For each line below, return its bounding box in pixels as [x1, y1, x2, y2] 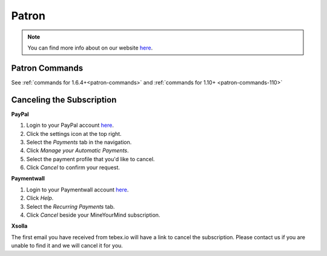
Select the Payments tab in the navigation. [26, 138, 132, 146]
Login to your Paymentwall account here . [26, 186, 129, 193]
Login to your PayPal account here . [26, 121, 114, 129]
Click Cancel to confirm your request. [26, 164, 121, 171]
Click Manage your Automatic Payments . [26, 147, 130, 154]
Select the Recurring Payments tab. [26, 203, 115, 210]
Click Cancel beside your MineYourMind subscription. [26, 211, 160, 219]
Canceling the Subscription [11, 94, 117, 105]
